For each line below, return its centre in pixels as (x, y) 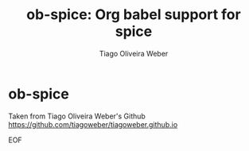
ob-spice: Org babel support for (134, 15)
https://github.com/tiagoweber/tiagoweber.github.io (93, 124)
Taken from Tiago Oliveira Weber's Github (77, 116)
